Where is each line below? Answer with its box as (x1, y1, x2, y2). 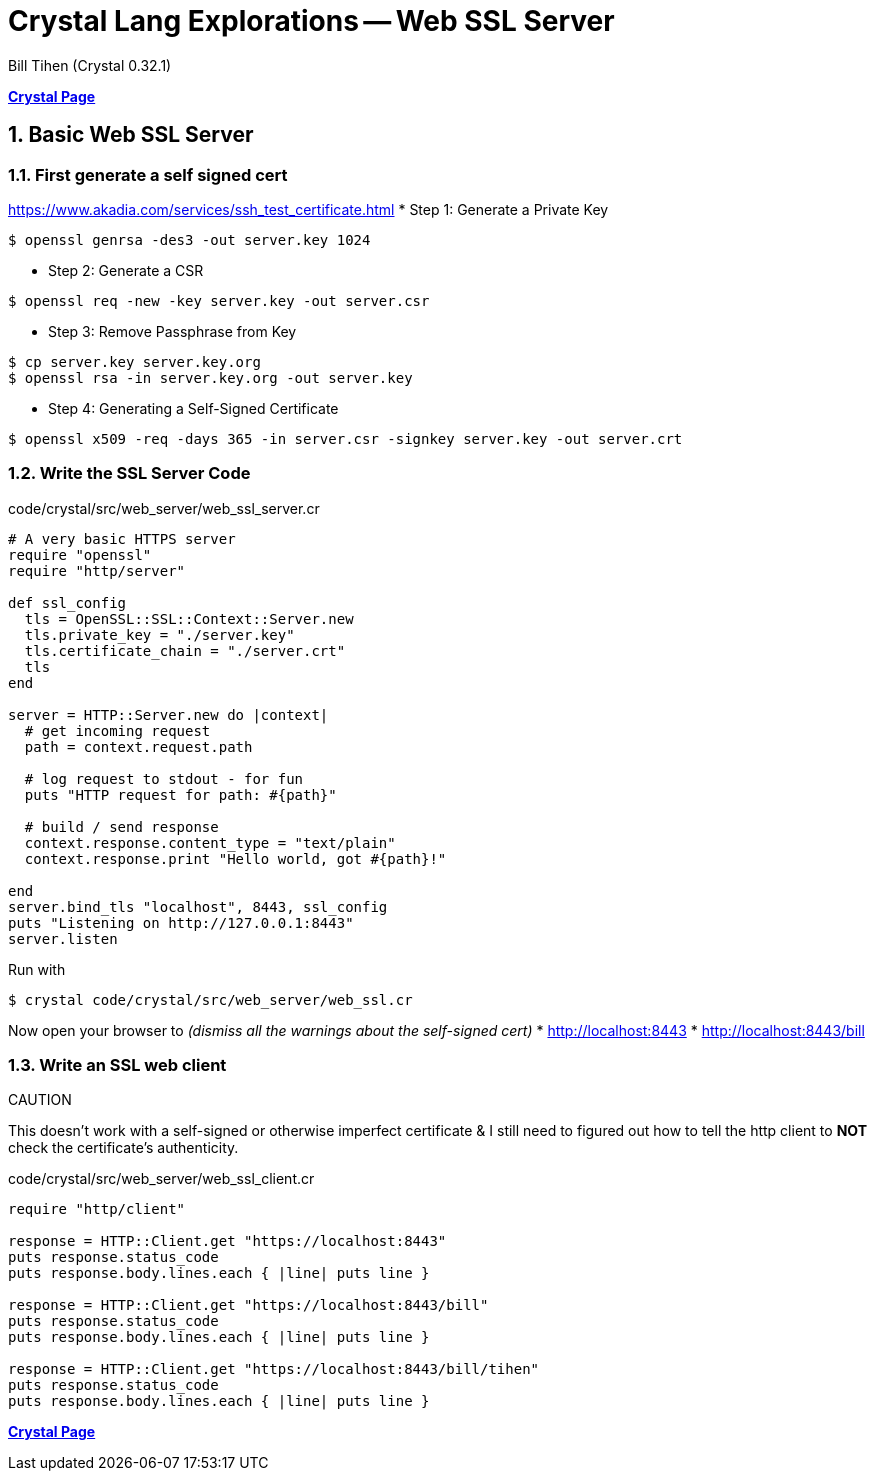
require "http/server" (8, 562, 186, 579)
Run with (8, 960, 66, 978)
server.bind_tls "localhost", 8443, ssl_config (8, 898, 388, 915)
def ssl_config (8, 594, 127, 611)
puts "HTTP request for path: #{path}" (24, 786, 337, 803)
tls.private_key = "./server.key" (24, 626, 295, 643)
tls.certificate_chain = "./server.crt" (24, 642, 346, 659)
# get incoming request (24, 722, 211, 739)
